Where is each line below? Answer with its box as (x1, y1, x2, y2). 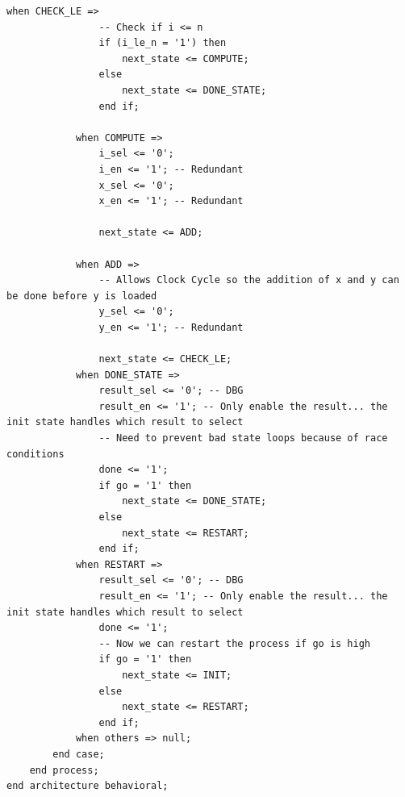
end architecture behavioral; (6, 780, 169, 792)
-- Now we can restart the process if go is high (98, 637, 371, 649)
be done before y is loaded (6, 290, 157, 302)
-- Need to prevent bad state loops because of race (98, 432, 388, 444)
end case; (52, 748, 105, 760)
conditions (6, 448, 65, 460)
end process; (29, 764, 99, 776)
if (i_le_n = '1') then (98, 37, 227, 49)
